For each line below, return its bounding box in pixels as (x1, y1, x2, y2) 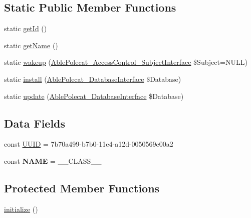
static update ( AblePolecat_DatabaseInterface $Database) (4, 90, 184, 101)
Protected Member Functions (4, 180, 160, 195)
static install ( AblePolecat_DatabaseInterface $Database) (4, 73, 181, 84)
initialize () (4, 203, 38, 214)
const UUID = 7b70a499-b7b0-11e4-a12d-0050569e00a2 (4, 139, 173, 149)
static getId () (4, 23, 47, 34)
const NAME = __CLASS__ (4, 155, 102, 166)
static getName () (4, 40, 58, 50)
